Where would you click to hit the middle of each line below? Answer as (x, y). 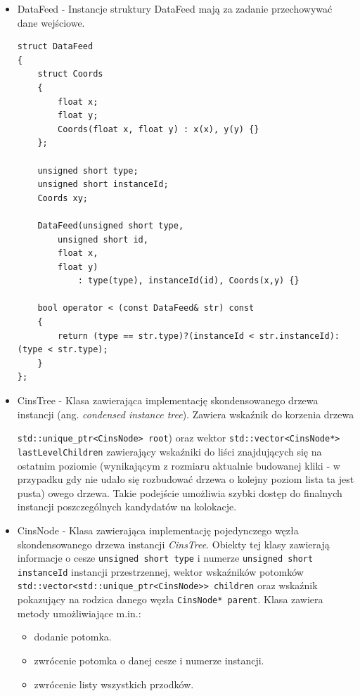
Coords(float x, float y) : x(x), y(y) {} (159, 129)
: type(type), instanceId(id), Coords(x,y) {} (188, 281)
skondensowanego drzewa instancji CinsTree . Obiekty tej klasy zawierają (173, 544)
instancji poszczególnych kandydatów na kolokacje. (127, 507)
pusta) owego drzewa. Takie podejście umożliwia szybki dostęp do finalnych (180, 492)
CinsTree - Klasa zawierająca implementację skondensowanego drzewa (168, 400)
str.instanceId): (299, 336)
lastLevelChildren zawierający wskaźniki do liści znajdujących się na (169, 451)
